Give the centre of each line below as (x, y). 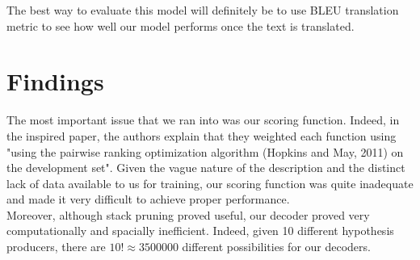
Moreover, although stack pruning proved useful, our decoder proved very (188, 214)
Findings (55, 81)
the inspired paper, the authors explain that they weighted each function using (202, 135)
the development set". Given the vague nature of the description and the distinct (206, 168)
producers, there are (56, 247)
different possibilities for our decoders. (276, 247)
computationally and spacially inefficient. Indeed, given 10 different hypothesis (200, 231)
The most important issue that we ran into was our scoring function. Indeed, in (203, 120)
